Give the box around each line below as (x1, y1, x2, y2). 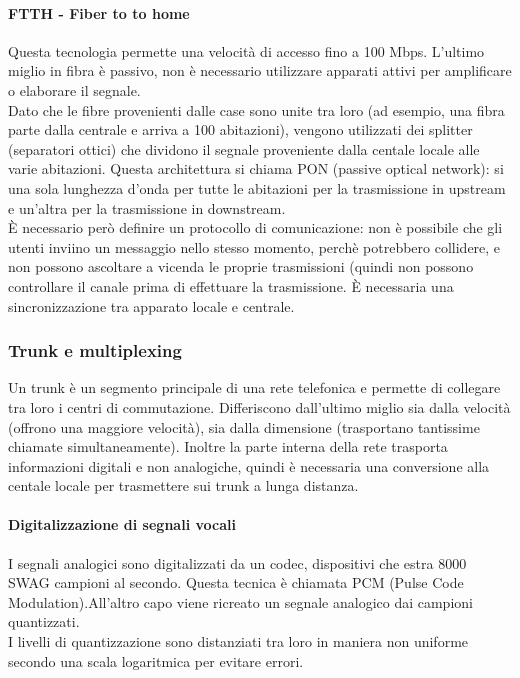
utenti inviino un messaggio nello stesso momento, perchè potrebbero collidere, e (8, 236, 501, 257)
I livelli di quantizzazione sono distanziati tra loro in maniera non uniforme (8, 631, 469, 652)
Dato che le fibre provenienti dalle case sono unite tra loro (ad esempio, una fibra (8, 99, 505, 120)
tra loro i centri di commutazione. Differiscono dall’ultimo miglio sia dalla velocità (8, 396, 511, 417)
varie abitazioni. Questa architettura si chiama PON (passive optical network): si (8, 158, 504, 179)
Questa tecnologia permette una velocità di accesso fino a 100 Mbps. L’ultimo (8, 40, 485, 61)
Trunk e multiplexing (8, 338, 182, 363)
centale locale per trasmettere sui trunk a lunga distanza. (8, 475, 359, 496)
